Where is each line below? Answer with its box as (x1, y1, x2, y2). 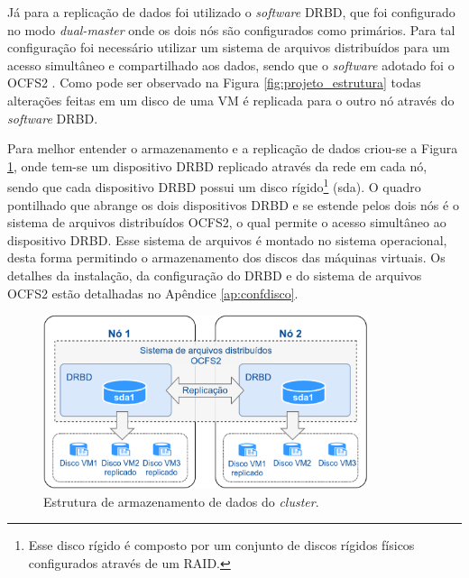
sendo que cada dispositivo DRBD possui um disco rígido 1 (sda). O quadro (7, 175, 421, 196)
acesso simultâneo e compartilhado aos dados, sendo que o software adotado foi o (7, 55, 455, 74)
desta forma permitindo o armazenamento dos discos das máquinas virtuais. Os (7, 248, 446, 267)
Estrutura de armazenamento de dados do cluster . (43, 491, 319, 510)
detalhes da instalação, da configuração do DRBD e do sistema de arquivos (7, 265, 422, 284)
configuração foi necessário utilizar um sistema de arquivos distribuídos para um (7, 38, 450, 57)
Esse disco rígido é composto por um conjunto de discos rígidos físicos (28, 536, 415, 555)
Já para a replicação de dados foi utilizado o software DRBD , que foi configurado (7, 3, 455, 21)
